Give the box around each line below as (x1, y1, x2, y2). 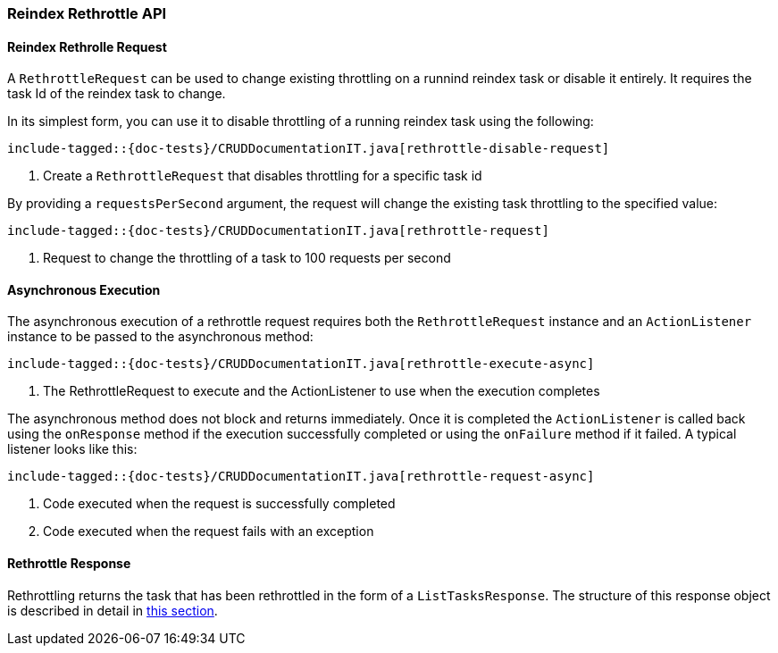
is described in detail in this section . (7, 602, 218, 618)
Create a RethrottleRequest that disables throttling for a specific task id (43, 168, 482, 184)
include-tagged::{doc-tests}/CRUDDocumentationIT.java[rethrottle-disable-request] (7, 141, 610, 156)
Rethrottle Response (7, 556, 131, 572)
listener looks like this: (7, 441, 138, 457)
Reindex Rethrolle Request (7, 38, 167, 54)
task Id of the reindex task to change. (7, 86, 226, 102)
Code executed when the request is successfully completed (43, 496, 396, 512)
